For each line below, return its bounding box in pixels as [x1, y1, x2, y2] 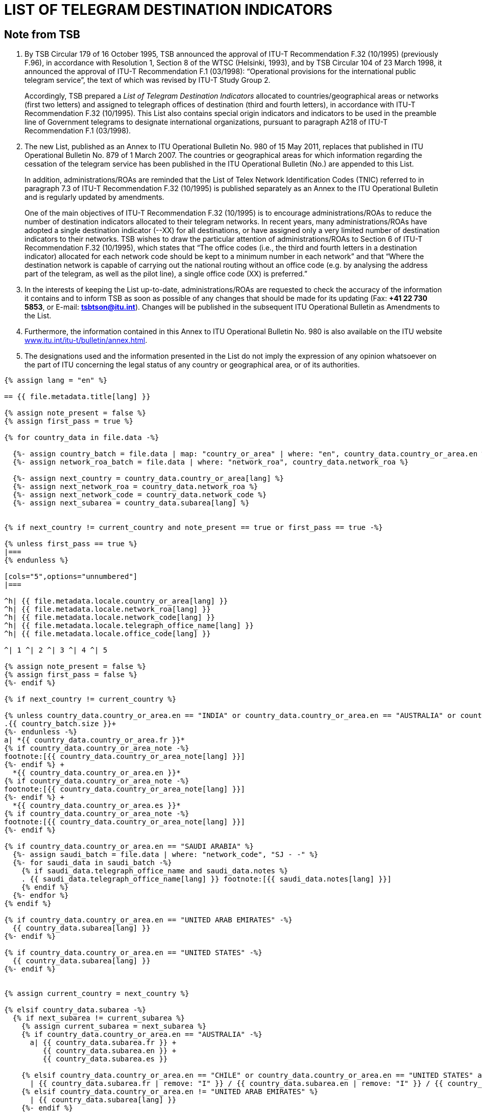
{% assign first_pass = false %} [4, 670, 138, 679]
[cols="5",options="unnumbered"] [4, 572, 138, 581]
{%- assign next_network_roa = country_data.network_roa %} [12, 482, 258, 491]
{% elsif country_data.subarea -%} [4, 1006, 147, 1014]
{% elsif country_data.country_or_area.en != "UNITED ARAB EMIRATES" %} [21, 1087, 319, 1096]
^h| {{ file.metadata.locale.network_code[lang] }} [4, 613, 215, 622]
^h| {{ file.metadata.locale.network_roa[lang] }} [4, 605, 211, 614]
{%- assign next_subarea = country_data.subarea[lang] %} [12, 499, 250, 507]
